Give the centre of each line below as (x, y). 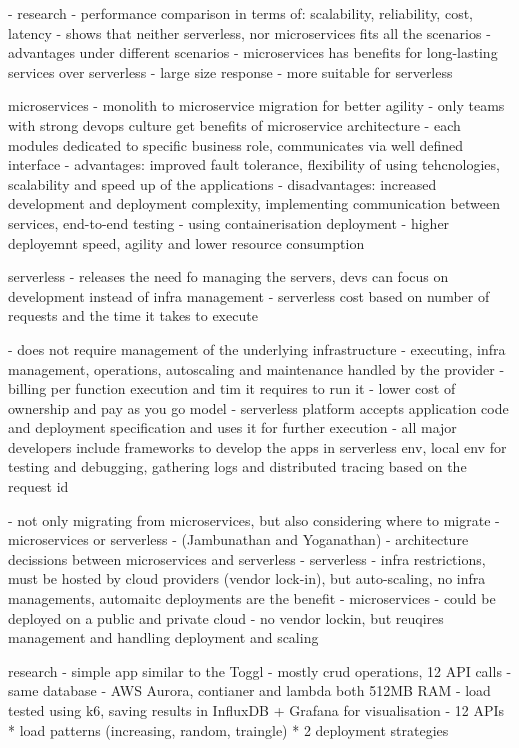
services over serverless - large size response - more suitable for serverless (230, 71)
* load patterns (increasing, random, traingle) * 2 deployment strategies (228, 729)
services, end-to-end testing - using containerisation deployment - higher (229, 222)
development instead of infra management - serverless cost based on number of (249, 295)
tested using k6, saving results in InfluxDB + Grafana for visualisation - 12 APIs (256, 710)
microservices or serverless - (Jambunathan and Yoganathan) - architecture (238, 539)
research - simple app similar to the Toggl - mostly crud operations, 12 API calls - (260, 670)
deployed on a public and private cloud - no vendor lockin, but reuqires (226, 617)
